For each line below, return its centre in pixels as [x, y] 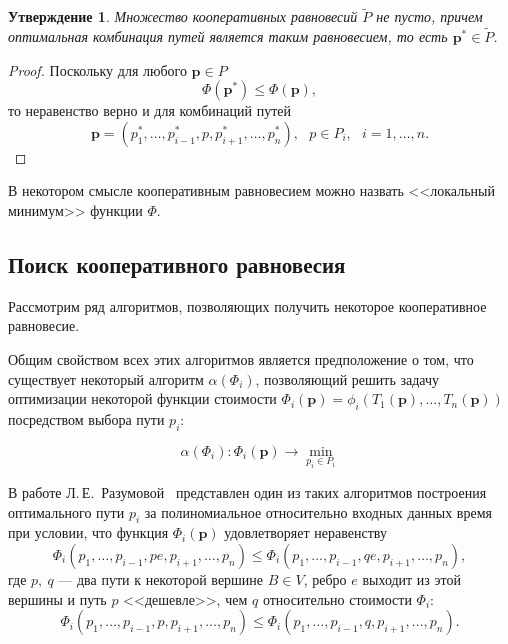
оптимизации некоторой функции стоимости [142, 398]
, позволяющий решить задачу [347, 378]
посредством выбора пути [86, 418]
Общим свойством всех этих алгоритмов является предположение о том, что [241, 358]
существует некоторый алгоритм [106, 378]
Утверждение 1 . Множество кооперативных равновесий [183, 16]
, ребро [325, 578]
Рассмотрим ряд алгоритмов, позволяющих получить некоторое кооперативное [247, 305]
